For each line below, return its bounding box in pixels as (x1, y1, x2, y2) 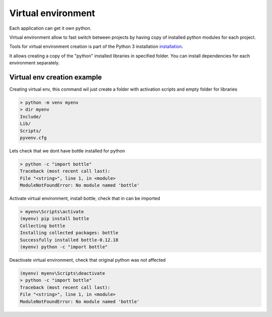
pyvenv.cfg (20, 135, 47, 140)
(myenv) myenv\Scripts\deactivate (20, 270, 105, 276)
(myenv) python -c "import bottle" (20, 244, 108, 250)
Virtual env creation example (9, 73, 102, 82)
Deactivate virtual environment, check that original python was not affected (9, 257, 166, 263)
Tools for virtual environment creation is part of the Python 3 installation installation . (9, 43, 183, 50)
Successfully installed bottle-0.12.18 (20, 237, 118, 243)
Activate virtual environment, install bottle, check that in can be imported (9, 195, 161, 201)
